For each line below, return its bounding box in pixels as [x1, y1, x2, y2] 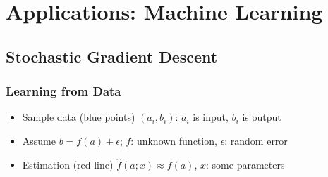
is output [242, 110, 281, 124]
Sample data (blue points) [22, 110, 135, 124]
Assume [22, 133, 56, 147]
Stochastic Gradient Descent [6, 45, 218, 67]
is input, [193, 110, 229, 124]
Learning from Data [6, 82, 121, 100]
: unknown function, [130, 133, 217, 147]
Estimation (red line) [22, 157, 114, 171]
